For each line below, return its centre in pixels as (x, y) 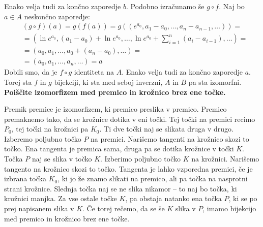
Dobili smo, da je (31, 72)
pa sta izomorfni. (215, 82)
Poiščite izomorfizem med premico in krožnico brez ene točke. (115, 92)
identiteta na (94, 72)
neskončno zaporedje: (57, 16)
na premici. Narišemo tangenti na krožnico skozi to (170, 138)
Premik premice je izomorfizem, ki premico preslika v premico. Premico (115, 109)
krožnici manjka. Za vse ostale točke (61, 198)
